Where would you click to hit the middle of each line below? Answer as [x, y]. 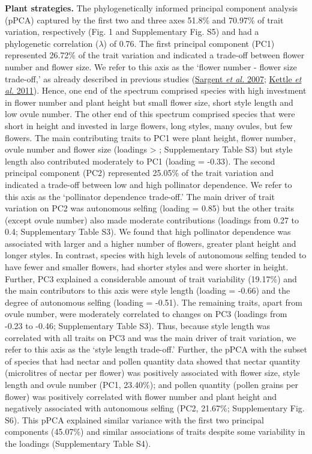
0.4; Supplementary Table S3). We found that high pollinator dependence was [148, 232]
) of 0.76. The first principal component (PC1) [189, 43]
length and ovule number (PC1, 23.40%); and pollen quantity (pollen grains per [151, 384]
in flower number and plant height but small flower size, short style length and [149, 102]
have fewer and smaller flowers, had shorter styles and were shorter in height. [147, 267]
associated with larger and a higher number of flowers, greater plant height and [151, 243]
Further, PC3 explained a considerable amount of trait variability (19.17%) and [151, 278]
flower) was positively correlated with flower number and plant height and [141, 396]
